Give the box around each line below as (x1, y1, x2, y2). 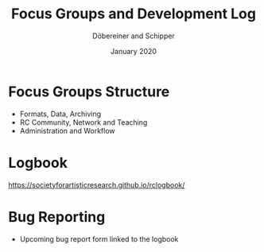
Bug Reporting (8, 207, 106, 226)
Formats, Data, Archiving (19, 109, 102, 118)
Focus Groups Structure (8, 83, 170, 100)
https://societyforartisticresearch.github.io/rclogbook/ (8, 180, 185, 189)
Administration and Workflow (19, 126, 115, 135)
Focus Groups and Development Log (10, 5, 257, 23)
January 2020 (110, 46, 157, 56)
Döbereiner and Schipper (92, 31, 175, 41)
